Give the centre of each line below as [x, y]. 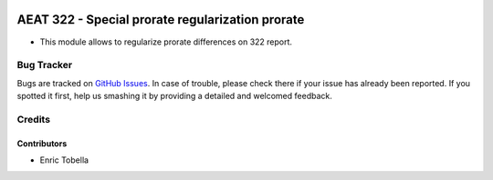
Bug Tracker [45, 65]
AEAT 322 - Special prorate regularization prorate [161, 20]
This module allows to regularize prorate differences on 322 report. [166, 42]
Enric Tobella [64, 160]
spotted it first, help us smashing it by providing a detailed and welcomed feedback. [174, 96]
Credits [33, 119]
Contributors [42, 143]
